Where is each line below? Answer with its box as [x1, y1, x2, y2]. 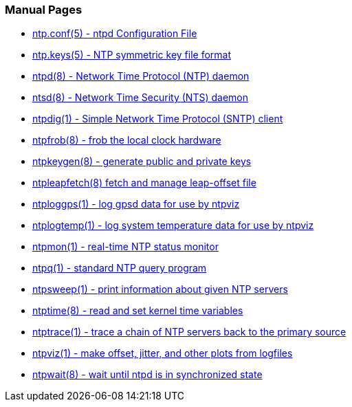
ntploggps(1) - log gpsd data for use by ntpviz [32, 198, 240, 210]
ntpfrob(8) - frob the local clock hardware [32, 134, 221, 146]
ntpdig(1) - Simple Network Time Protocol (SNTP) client [32, 113, 283, 125]
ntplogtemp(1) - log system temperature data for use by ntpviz [32, 219, 314, 232]
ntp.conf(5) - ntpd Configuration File [32, 27, 197, 40]
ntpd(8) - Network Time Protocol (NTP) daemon [32, 70, 250, 82]
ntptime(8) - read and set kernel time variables [32, 305, 243, 317]
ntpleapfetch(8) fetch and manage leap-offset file [32, 177, 256, 189]
